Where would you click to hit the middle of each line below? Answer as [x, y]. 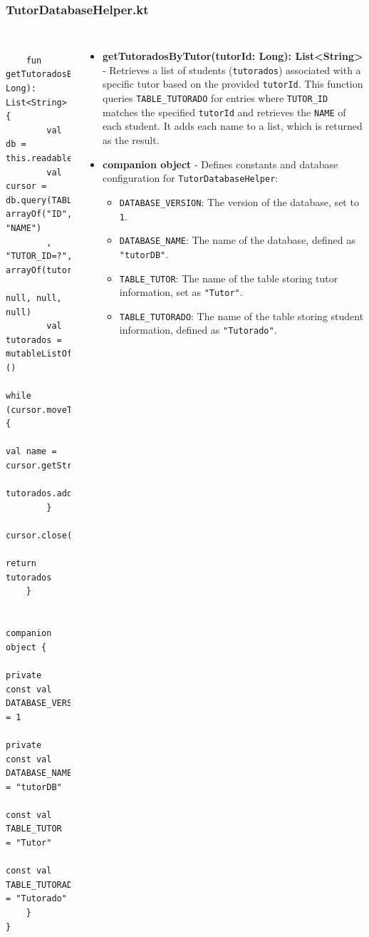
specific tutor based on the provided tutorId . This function [233, 84]
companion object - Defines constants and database [220, 164]
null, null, [34, 298]
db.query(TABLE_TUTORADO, [67, 200]
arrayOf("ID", [39, 214]
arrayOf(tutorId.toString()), [77, 270]
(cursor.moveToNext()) [59, 410]
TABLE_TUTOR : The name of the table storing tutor [229, 278]
